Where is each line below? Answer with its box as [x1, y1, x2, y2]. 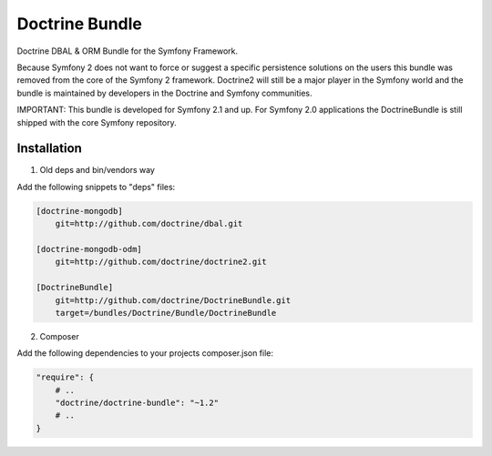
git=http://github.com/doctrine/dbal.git [55, 218, 243, 229]
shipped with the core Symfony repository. [16, 117, 177, 127]
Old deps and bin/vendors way [39, 165, 155, 176]
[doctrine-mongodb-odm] [36, 244, 143, 254]
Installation [16, 141, 82, 157]
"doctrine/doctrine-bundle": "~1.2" [55, 398, 219, 409]
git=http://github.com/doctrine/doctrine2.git [55, 257, 268, 268]
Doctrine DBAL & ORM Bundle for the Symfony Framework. [16, 46, 239, 56]
